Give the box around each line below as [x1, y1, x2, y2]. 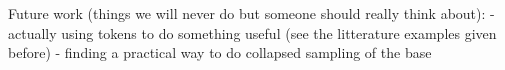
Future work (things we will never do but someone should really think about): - [8, 3, 495, 23]
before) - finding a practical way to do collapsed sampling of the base [8, 42, 432, 63]
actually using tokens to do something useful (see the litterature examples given [8, 22, 497, 43]
